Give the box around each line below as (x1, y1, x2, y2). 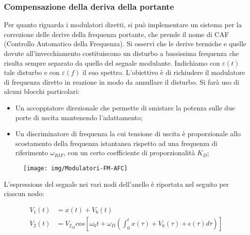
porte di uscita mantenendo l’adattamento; (15, 112, 143, 122)
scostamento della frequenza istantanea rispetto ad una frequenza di (15, 138, 217, 148)
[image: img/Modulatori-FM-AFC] (23, 164, 128, 172)
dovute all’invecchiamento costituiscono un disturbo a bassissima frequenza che (4, 48, 239, 58)
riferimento (15, 147, 48, 158)
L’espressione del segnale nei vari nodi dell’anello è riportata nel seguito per (4, 179, 229, 189)
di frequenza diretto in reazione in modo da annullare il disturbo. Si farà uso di (4, 76, 240, 87)
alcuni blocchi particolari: (4, 86, 80, 96)
